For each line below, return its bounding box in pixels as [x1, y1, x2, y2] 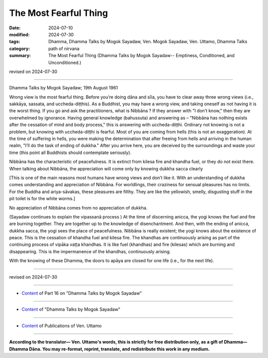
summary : [9, 53, 31, 59]
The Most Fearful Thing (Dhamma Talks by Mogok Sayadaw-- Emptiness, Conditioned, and [48, 53, 235, 59]
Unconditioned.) [48, 60, 81, 66]
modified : [9, 31, 30, 37]
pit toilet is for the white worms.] [9, 196, 75, 202]
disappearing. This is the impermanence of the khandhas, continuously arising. [9, 248, 171, 254]
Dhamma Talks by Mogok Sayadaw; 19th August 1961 [9, 85, 118, 91]
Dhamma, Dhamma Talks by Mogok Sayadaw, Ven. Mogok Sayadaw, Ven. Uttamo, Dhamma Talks [48, 39, 248, 45]
